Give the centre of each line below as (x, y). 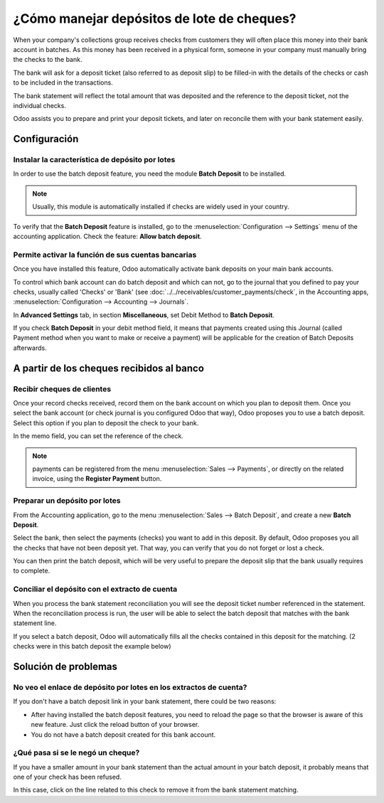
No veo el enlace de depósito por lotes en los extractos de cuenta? (130, 687)
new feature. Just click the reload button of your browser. (115, 725)
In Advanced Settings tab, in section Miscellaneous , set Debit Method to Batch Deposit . (144, 315)
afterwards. (30, 348)
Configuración (46, 139)
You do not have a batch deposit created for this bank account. (123, 734)
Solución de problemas (65, 666)
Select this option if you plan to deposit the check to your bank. (106, 422)
